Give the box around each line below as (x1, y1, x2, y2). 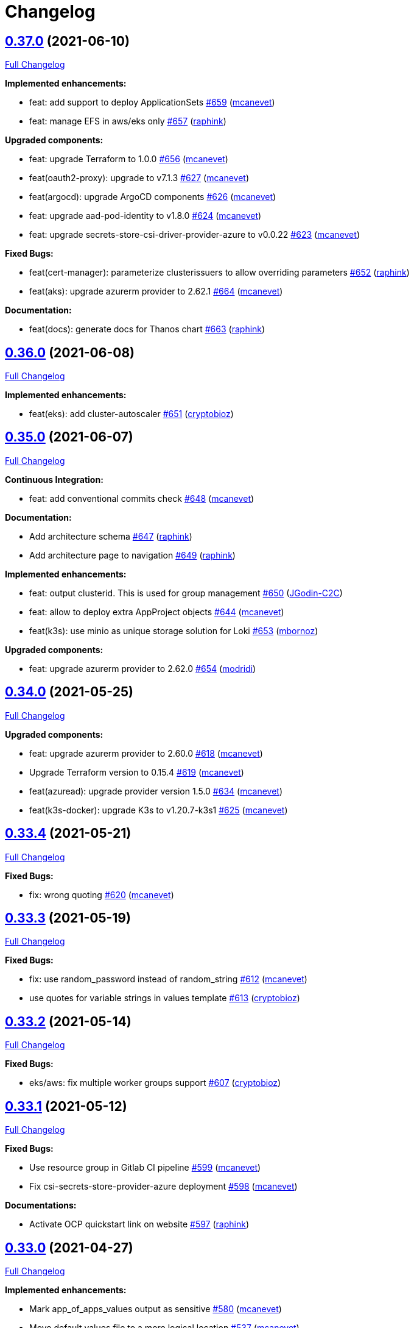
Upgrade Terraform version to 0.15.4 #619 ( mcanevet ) (29, 766, 244, 777)
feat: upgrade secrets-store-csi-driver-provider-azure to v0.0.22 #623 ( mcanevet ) (29, 229, 360, 240)
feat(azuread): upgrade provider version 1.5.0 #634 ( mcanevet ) (29, 785, 282, 796)
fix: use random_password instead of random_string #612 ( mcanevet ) (29, 974, 307, 985)
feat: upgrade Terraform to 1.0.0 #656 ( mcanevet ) (29, 154, 228, 165)
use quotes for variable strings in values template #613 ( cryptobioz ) (29, 993, 300, 1004)
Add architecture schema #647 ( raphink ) (29, 530, 192, 541)
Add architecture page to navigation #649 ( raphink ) (29, 549, 236, 560)
